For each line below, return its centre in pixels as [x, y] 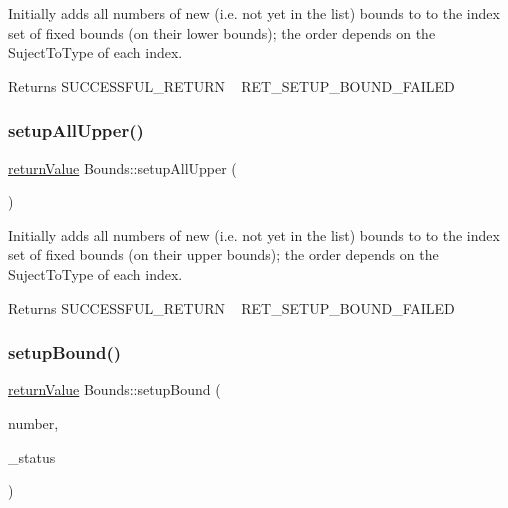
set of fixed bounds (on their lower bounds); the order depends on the [222, 32]
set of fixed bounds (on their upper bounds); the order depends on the [223, 254]
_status [32, 456]
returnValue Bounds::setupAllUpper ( [122, 167]
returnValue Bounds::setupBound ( [114, 389]
